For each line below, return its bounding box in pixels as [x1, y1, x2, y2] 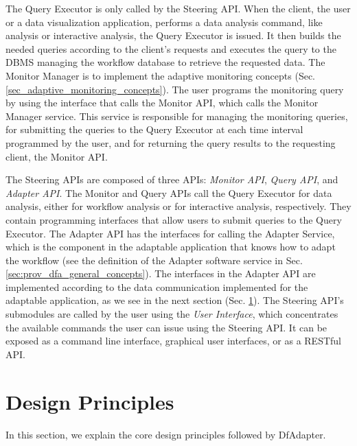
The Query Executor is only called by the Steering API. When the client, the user [5, 1, 351, 15]
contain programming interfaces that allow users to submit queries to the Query [5, 212, 342, 226]
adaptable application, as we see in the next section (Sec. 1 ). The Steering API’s [5, 293, 344, 307]
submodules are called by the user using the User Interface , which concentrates [5, 307, 338, 321]
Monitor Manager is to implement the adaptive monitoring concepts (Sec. [5, 68, 315, 82]
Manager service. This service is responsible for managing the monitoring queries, [5, 108, 348, 123]
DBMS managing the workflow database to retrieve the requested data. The [5, 55, 325, 69]
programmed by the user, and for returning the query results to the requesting [5, 135, 336, 150]
